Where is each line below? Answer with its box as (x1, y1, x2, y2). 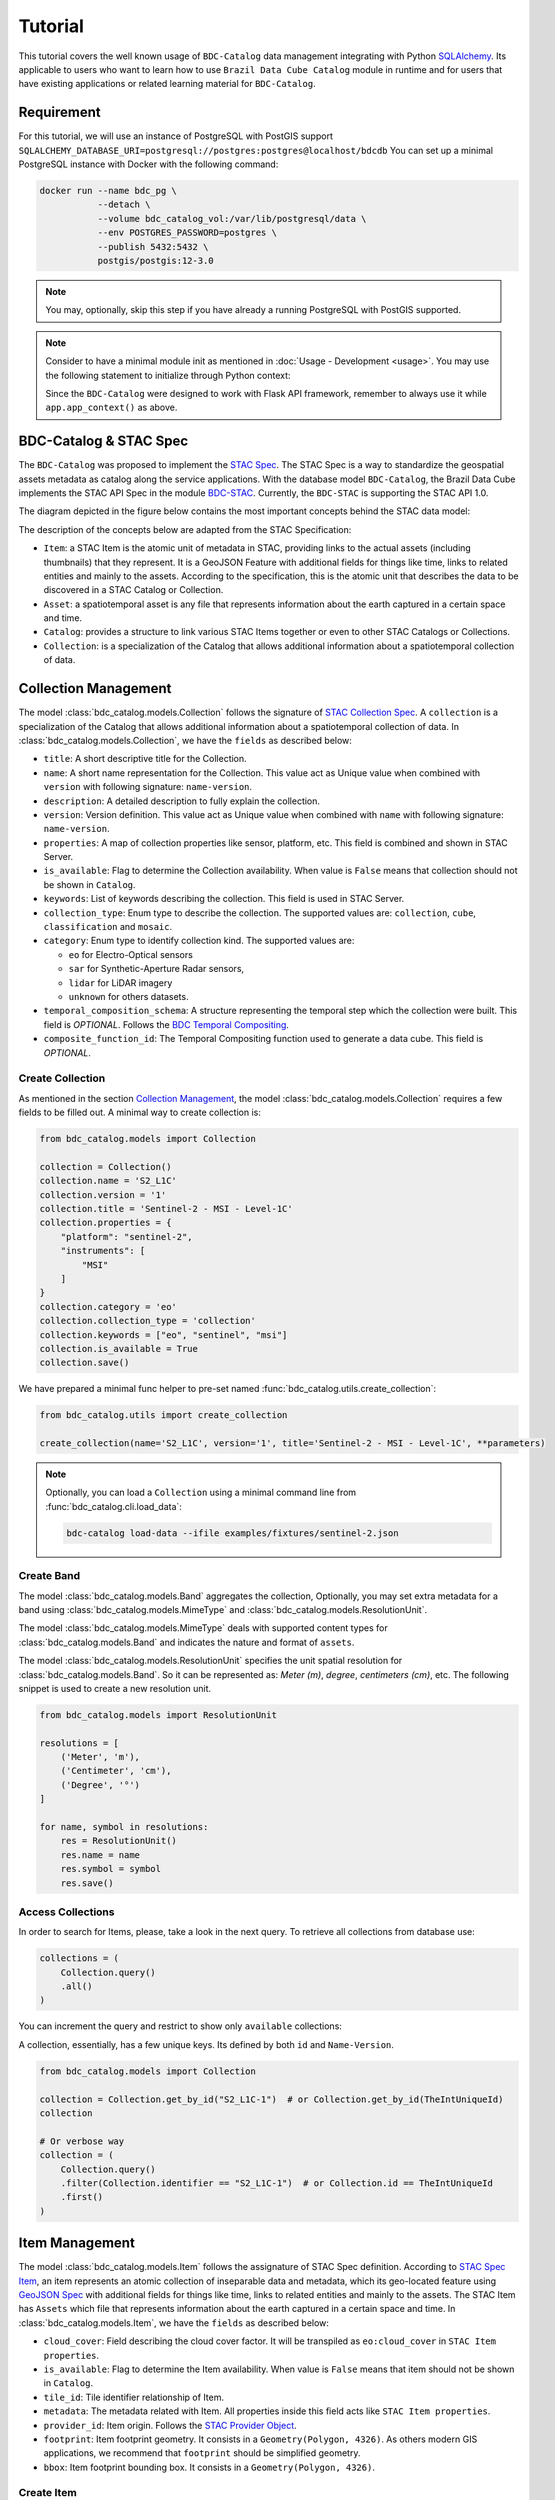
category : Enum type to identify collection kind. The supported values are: (43, 935, 355, 947)
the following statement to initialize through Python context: (45, 369, 291, 381)
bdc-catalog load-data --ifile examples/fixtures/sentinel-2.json (66, 1527, 399, 1539)
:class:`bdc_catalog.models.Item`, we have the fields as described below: (18, 2316, 330, 2329)
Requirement (18, 104, 102, 121)
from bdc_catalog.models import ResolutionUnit (39, 1709, 277, 1720)
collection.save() (39, 1357, 130, 1369)
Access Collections (18, 1905, 115, 1919)
